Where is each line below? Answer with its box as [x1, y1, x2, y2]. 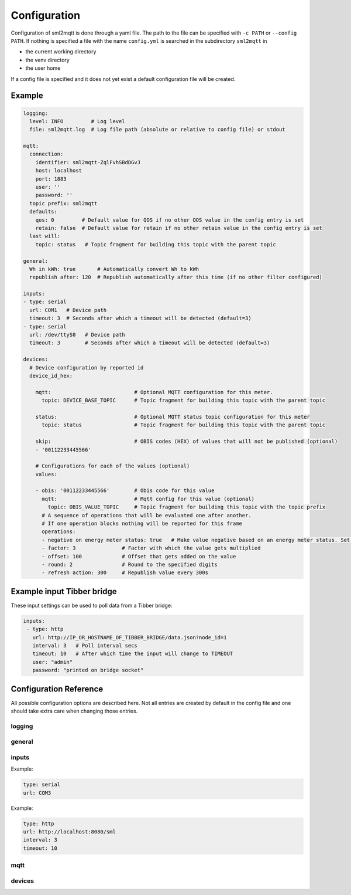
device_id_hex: [29, 372, 73, 379]
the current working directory [25, 48, 97, 55]
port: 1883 [35, 175, 67, 182]
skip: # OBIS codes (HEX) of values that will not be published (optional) [35, 438, 338, 445]
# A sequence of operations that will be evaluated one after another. [42, 512, 252, 518]
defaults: [29, 208, 58, 215]
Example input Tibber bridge [11, 587, 117, 596]
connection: [29, 151, 64, 158]
